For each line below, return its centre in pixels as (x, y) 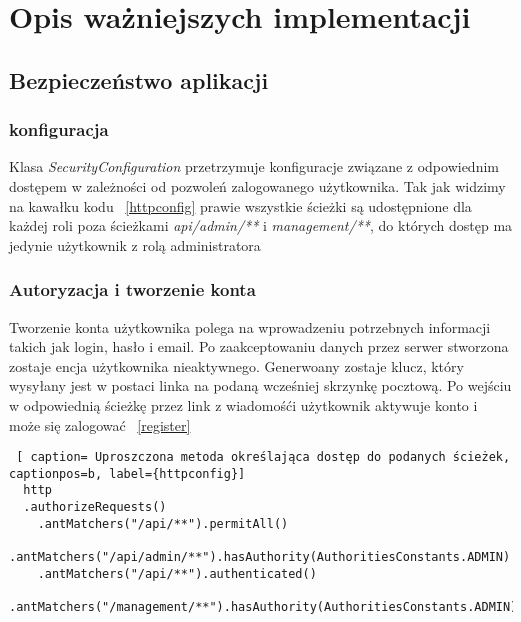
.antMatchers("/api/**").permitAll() (163, 523)
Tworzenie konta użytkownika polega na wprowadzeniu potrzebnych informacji (250, 326)
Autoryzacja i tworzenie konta (132, 289)
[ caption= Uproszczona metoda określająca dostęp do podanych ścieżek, (263, 457)
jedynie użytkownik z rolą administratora (135, 244)
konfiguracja (59, 129)
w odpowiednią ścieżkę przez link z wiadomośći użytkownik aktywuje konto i (243, 404)
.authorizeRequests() (95, 507)
